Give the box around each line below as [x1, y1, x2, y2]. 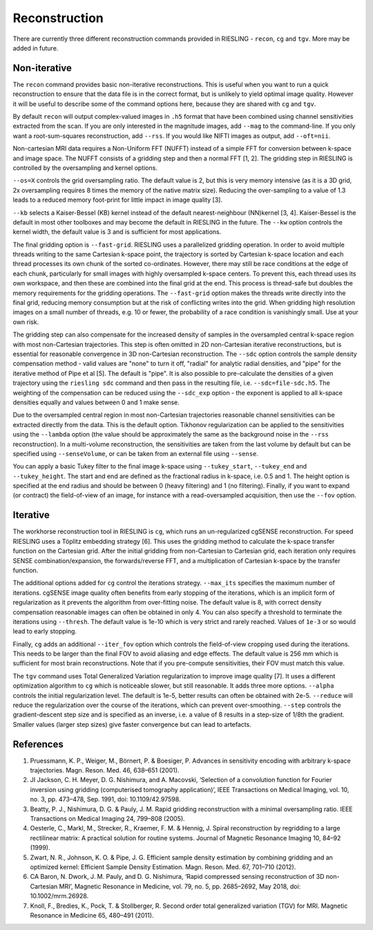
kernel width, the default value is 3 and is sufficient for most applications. [12, 228, 222, 236]
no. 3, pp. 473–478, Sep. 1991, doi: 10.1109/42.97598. [30, 795, 181, 804]
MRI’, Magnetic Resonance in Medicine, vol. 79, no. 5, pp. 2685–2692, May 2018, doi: [59, 882, 301, 891]
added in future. [12, 44, 59, 52]
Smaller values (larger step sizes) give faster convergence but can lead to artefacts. [12, 720, 251, 728]
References [12, 738, 64, 750]
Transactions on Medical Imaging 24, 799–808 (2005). [30, 815, 186, 823]
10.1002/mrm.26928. [30, 892, 89, 900]
